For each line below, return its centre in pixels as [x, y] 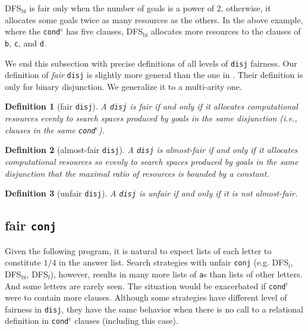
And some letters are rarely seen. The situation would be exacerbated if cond [145, 285]
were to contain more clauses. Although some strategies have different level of [146, 297]
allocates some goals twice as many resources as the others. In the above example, [154, 19]
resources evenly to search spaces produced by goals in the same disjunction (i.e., [151, 118]
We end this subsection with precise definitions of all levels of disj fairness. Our [151, 63]
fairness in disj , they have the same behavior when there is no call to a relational [154, 309]
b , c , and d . [26, 43]
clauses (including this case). [126, 321]
